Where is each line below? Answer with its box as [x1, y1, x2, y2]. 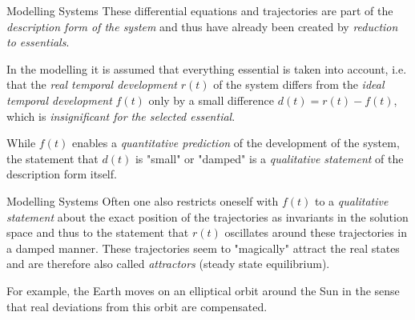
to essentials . [6, 34, 70, 50]
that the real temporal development [6, 76, 177, 93]
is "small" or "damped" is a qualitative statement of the [135, 150, 404, 166]
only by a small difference [148, 91, 275, 108]
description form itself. [6, 166, 117, 182]
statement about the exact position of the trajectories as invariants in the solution [6, 208, 409, 225]
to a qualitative [314, 192, 389, 209]
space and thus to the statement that [6, 224, 189, 241]
